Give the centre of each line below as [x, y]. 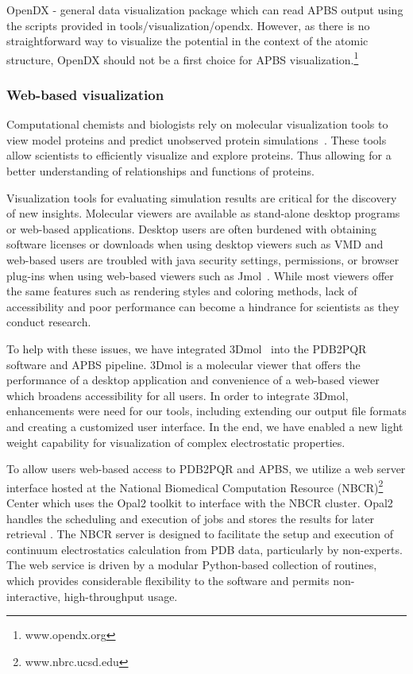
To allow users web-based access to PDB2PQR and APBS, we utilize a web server [206, 469]
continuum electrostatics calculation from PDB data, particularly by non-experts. [205, 549]
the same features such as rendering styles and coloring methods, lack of [182, 291]
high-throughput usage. [121, 596]
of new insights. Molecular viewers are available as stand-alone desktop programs [203, 213]
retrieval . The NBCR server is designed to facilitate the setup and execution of [200, 534]
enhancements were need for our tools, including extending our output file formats [206, 411]
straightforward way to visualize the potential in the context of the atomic [187, 41]
